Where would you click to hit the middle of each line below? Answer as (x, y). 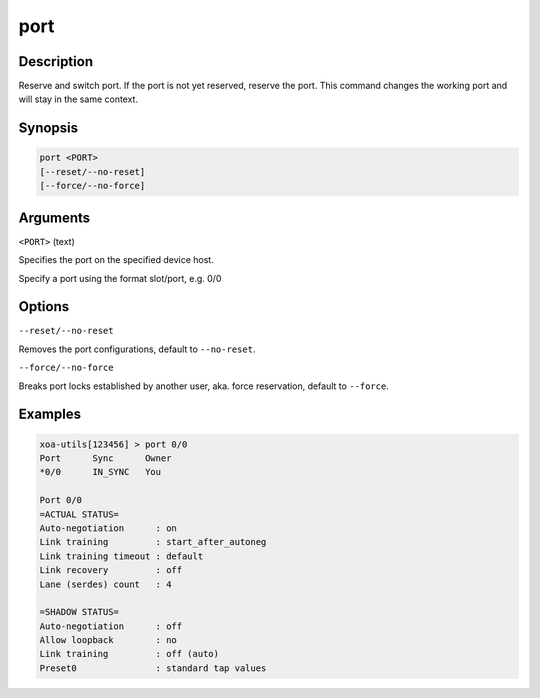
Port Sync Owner (105, 458)
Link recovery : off (111, 570)
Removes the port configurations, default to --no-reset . (137, 349)
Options (44, 306)
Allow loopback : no (108, 640)
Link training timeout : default (121, 556)
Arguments (54, 217)
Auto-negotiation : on (108, 528)
